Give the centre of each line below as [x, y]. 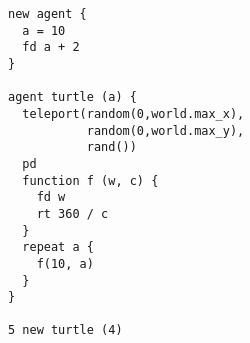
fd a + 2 [51, 47]
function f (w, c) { [90, 180]
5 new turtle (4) [65, 330]
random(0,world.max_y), [165, 130]
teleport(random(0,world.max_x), [133, 113]
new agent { [47, 14]
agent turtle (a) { [72, 97]
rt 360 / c [72, 213]
